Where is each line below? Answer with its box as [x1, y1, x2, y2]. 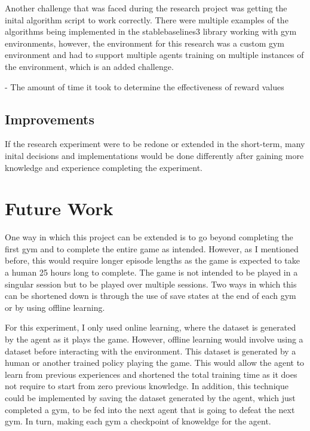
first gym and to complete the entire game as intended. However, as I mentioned [5, 242, 299, 255]
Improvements [5, 109, 95, 128]
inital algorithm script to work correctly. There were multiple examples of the [5, 13, 288, 26]
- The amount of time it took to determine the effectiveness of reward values [5, 80, 284, 93]
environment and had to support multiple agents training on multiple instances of [5, 48, 304, 61]
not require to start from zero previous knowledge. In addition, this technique [5, 380, 288, 392]
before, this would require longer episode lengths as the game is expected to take [5, 254, 300, 267]
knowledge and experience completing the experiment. [5, 161, 203, 173]
